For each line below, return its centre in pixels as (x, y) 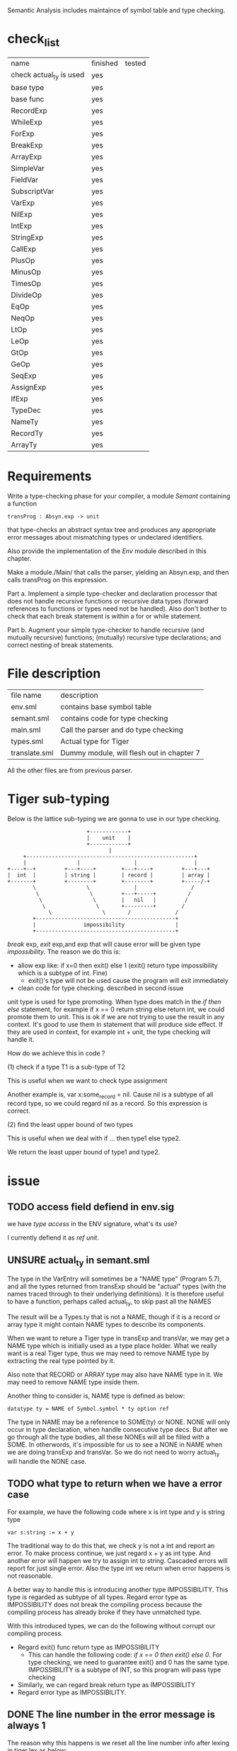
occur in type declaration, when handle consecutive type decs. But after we (118, 1430)
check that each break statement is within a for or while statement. (105, 616)
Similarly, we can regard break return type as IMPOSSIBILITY (106, 1684)
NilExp (22, 214)
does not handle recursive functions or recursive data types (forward (108, 601)
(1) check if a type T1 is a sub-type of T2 (66, 1067)
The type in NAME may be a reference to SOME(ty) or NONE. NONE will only (119, 1422)
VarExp (23, 203)
